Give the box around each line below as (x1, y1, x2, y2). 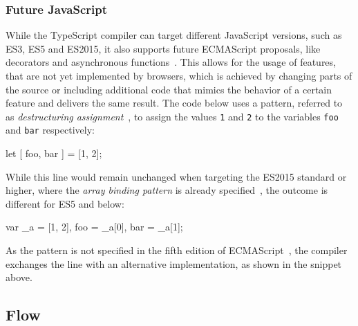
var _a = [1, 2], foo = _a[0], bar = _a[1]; (6, 219, 183, 234)
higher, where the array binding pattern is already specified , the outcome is (6, 183, 328, 197)
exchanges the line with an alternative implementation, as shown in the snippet (6, 256, 342, 271)
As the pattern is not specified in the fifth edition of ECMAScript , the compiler (6, 243, 348, 257)
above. (6, 270, 32, 284)
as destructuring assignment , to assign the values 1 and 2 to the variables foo (6, 109, 339, 123)
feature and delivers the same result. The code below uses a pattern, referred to (6, 96, 343, 110)
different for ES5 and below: (6, 196, 124, 210)
